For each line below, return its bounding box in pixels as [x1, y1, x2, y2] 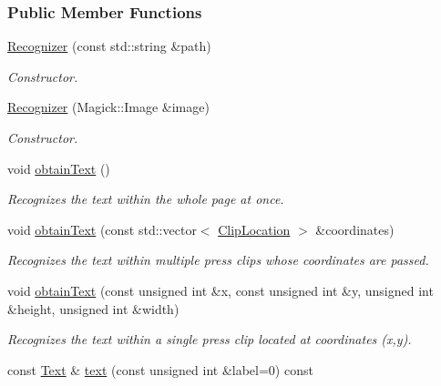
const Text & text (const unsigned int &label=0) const [7, 360, 313, 379]
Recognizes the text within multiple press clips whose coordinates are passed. [7, 250, 429, 269]
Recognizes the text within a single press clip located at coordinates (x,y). [7, 330, 412, 349]
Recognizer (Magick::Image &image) [7, 97, 210, 117]
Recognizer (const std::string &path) [7, 36, 211, 56]
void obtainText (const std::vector [7, 219, 197, 239]
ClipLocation [218, 219, 291, 239]
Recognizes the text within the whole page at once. [7, 189, 284, 208]
